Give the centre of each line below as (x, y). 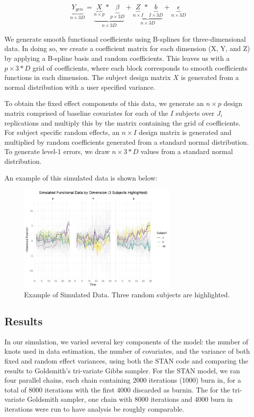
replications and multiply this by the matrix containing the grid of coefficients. (123, 122)
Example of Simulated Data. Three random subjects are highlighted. (127, 295)
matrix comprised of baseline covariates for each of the (86, 113)
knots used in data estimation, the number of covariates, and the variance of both (127, 351)
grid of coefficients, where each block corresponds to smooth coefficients (140, 67)
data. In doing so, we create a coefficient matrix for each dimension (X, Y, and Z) (127, 48)
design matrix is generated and (185, 132)
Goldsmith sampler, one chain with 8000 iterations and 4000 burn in (130, 399)
